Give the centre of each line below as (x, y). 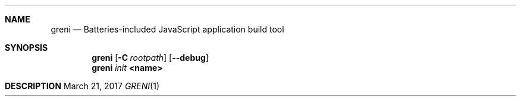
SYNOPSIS (26, 48)
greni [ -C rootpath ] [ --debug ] (150, 58)
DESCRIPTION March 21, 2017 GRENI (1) (82, 86)
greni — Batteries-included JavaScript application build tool (167, 29)
